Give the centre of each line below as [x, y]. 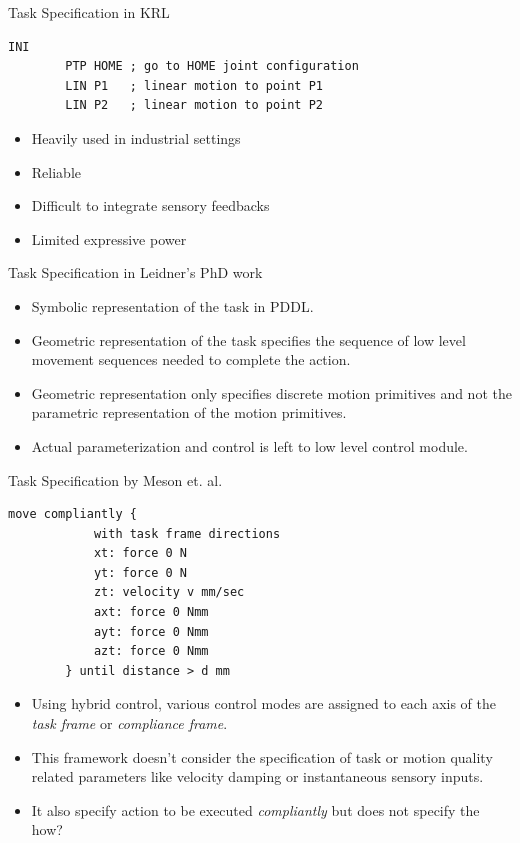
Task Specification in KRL [89, 12]
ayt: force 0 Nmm [151, 631]
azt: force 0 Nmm [151, 651]
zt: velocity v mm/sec [169, 592]
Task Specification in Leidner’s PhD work [135, 272]
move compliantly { [72, 514]
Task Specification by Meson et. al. [115, 479]
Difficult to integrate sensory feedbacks [150, 205]
